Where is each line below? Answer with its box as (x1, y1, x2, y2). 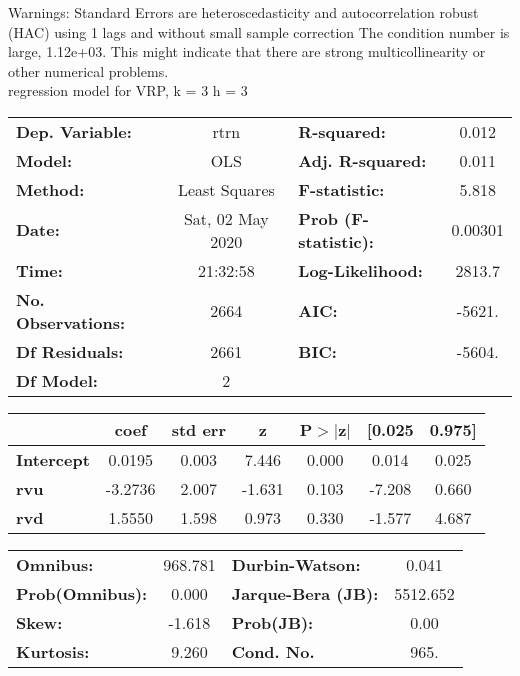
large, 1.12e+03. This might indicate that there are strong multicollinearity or (8, 41, 486, 62)
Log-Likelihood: (298, 258, 423, 282)
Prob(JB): (231, 610, 314, 634)
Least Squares (177, 177, 275, 201)
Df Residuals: (16, 339, 124, 363)
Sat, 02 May (183, 206, 269, 230)
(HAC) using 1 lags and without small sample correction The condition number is (8, 21, 510, 42)
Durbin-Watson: (231, 552, 361, 576)
